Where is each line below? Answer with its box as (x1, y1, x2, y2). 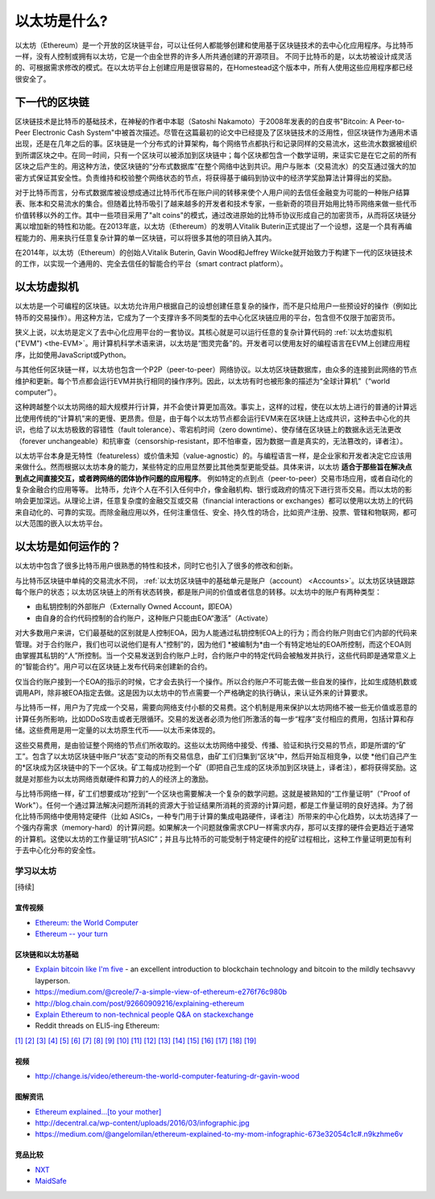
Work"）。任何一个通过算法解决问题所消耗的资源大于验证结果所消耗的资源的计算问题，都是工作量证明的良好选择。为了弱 (14, 800, 414, 810)
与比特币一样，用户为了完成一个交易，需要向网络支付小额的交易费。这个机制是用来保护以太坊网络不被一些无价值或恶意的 (14, 703, 417, 712)
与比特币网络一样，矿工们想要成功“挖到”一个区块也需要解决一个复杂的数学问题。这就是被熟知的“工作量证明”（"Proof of (14, 789, 411, 799)
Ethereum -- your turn (35, 929, 109, 939)
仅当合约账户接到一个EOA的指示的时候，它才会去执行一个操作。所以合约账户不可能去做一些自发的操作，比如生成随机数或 (14, 676, 418, 686)
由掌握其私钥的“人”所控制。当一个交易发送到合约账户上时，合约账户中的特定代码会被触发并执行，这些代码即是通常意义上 (14, 650, 416, 660)
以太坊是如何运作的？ (14, 540, 121, 554)
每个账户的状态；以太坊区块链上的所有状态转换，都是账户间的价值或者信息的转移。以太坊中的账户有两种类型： (14, 587, 382, 596)
